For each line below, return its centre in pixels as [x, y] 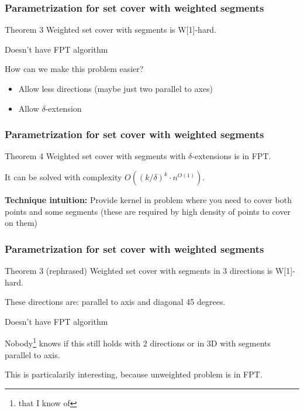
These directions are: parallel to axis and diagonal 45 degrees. [115, 302]
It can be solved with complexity [63, 177]
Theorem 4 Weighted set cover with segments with [95, 156]
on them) [21, 223]
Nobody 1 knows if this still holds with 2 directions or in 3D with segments [138, 342]
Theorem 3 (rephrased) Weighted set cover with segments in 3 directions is [139, 270]
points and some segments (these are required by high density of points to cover [148, 211]
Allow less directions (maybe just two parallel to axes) [115, 88]
